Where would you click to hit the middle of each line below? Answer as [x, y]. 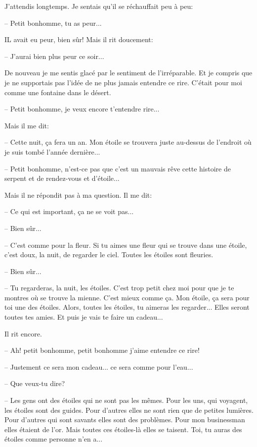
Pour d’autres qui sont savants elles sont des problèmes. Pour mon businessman [125, 419]
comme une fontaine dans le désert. [58, 92]
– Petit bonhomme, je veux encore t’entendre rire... [82, 109]
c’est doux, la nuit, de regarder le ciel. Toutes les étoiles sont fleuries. [109, 254]
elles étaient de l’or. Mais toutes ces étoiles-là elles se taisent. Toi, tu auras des [123, 429]
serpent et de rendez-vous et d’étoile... [62, 178]
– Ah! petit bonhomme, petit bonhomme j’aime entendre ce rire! [102, 350]
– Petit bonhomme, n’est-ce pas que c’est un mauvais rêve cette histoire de [118, 168]
